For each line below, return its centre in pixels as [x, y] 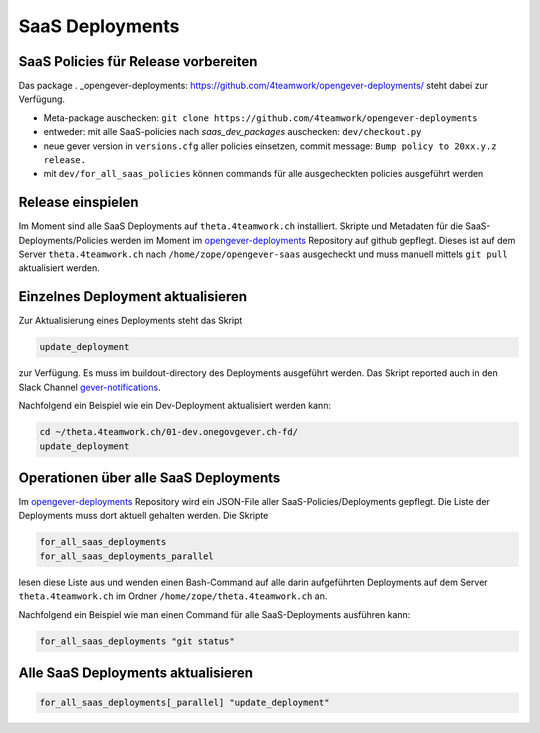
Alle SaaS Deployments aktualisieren [136, 672]
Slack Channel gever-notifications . [89, 387]
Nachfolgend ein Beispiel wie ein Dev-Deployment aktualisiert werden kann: [175, 406]
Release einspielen [78, 202]
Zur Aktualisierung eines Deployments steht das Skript [130, 321]
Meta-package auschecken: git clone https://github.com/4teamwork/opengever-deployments [261, 117]
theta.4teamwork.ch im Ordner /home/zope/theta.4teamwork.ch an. [173, 596]
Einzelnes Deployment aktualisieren [133, 296]
